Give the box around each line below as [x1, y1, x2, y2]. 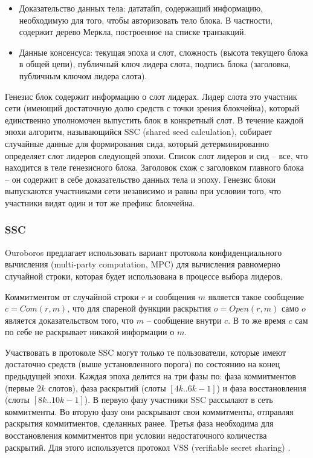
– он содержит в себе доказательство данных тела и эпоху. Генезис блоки [5, 172, 276, 185]
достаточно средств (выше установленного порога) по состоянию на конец [5, 358, 280, 370]
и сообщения [148, 290, 196, 303]
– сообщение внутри [146, 313, 222, 326]
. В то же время [228, 313, 286, 326]
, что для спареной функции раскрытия [67, 302, 211, 315]
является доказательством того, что [5, 313, 134, 326]
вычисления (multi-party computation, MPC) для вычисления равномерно [5, 258, 280, 270]
